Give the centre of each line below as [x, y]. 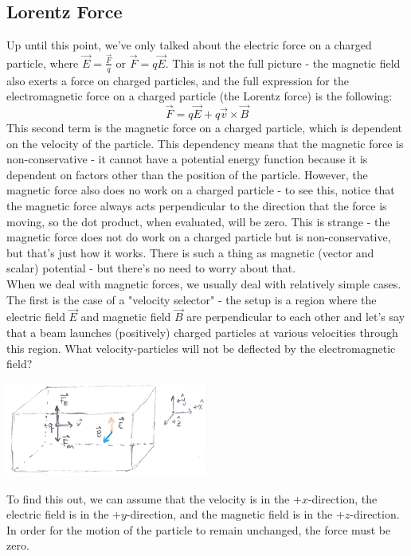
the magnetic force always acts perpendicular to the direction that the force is [197, 206]
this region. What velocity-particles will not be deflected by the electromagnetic [201, 348]
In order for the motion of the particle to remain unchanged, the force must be [199, 529]
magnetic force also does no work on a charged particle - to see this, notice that [201, 190]
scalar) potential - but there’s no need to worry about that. [151, 268]
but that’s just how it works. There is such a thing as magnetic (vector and [190, 252]
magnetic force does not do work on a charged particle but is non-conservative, [199, 237]
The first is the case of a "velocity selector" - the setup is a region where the [192, 299]
